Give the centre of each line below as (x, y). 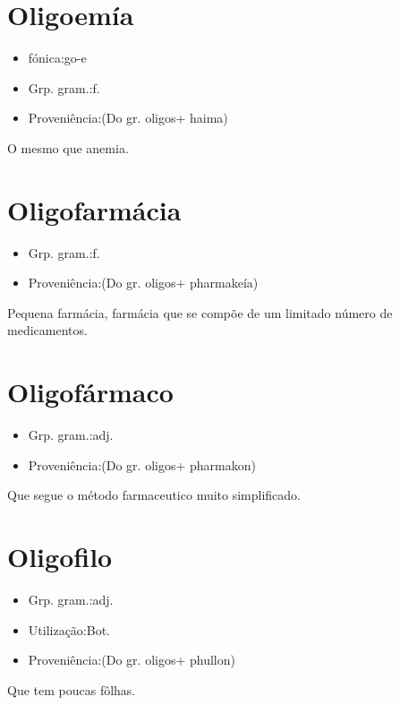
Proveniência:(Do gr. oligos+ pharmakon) (142, 464)
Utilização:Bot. (69, 629)
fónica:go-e (57, 58)
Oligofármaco (90, 392)
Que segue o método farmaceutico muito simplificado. (154, 495)
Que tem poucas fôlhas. (72, 689)
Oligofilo (60, 557)
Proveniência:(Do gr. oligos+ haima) (128, 118)
